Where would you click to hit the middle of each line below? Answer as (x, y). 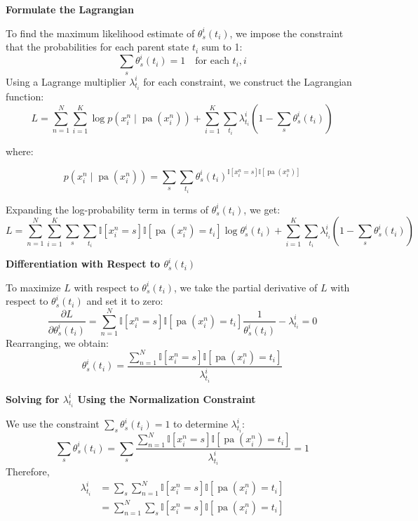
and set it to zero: (125, 301)
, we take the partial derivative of (246, 287)
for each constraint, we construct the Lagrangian (248, 81)
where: (20, 151)
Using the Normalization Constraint (167, 398)
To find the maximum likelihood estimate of (100, 33)
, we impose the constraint (286, 33)
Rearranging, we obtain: (57, 342)
